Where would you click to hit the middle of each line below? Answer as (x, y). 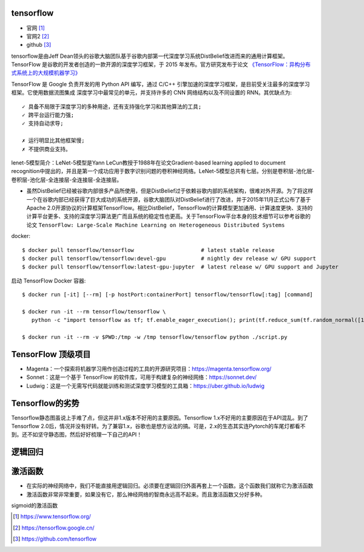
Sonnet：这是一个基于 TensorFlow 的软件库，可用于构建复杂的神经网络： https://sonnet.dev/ (142, 377)
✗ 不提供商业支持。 (46, 149)
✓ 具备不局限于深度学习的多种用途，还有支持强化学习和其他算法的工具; (112, 107)
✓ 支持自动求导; (43, 124)
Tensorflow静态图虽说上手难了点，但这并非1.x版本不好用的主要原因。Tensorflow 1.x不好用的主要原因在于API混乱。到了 (160, 417)
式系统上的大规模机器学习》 (46, 73)
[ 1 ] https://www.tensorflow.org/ (52, 517)
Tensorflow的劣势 (45, 403)
